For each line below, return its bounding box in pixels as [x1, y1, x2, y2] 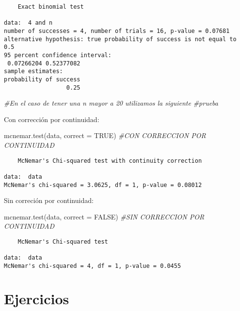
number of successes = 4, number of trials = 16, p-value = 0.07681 [4, 27, 230, 34]
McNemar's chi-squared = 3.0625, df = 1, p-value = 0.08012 [4, 181, 202, 188]
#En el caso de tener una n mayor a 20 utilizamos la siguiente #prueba [4, 98, 218, 108]
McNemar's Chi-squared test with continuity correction [17, 157, 202, 164]
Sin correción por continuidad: [4, 195, 94, 205]
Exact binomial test [17, 3, 84, 10]
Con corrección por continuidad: [4, 114, 99, 124]
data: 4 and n [4, 19, 53, 27]
